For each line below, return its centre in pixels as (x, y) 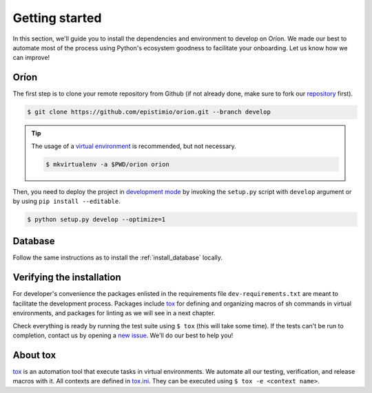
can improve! (31, 58)
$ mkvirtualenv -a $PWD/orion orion (108, 164)
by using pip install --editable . (66, 201)
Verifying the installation (67, 278)
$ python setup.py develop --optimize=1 (96, 219)
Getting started (57, 18)
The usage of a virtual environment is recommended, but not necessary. (134, 146)
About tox (34, 355)
